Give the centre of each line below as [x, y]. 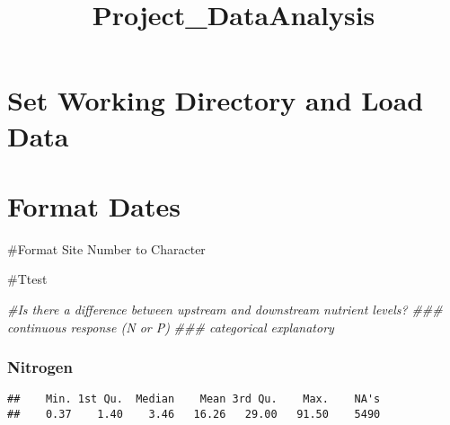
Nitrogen [40, 367]
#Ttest [27, 279]
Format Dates [94, 205]
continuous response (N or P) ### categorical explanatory [171, 327]
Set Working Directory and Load [216, 100]
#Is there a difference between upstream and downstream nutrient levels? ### [225, 310]
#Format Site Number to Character [106, 248]
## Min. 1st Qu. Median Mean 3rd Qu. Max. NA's [194, 399]
